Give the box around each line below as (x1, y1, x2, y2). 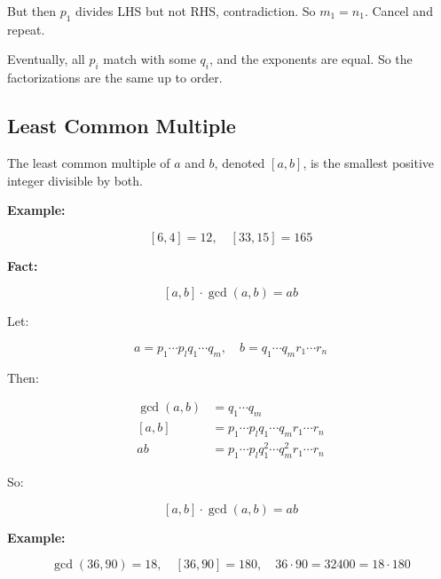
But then (7, 2, 57, 20)
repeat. (7, 20, 45, 38)
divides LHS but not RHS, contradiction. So (75, 2, 316, 20)
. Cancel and (364, 2, 433, 20)
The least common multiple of (7, 153, 170, 171)
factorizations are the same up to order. (7, 68, 223, 87)
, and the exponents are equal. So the (209, 50, 413, 68)
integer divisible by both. (7, 171, 143, 189)
